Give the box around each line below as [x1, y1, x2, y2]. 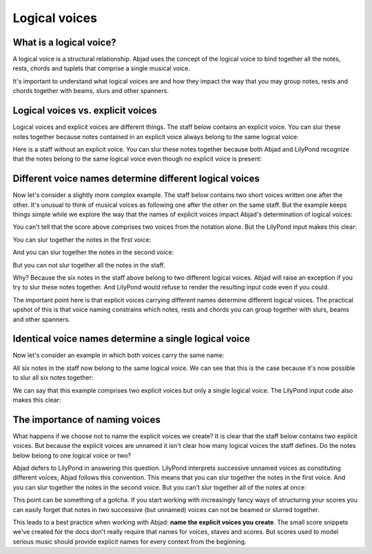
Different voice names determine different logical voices [12, 173, 260, 185]
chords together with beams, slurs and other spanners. [12, 87, 169, 95]
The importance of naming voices [12, 413, 161, 425]
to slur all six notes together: [12, 373, 94, 382]
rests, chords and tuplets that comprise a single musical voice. [12, 64, 191, 72]
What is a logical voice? [12, 37, 116, 48]
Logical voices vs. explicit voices [12, 105, 158, 116]
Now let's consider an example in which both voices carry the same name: [12, 351, 225, 360]
